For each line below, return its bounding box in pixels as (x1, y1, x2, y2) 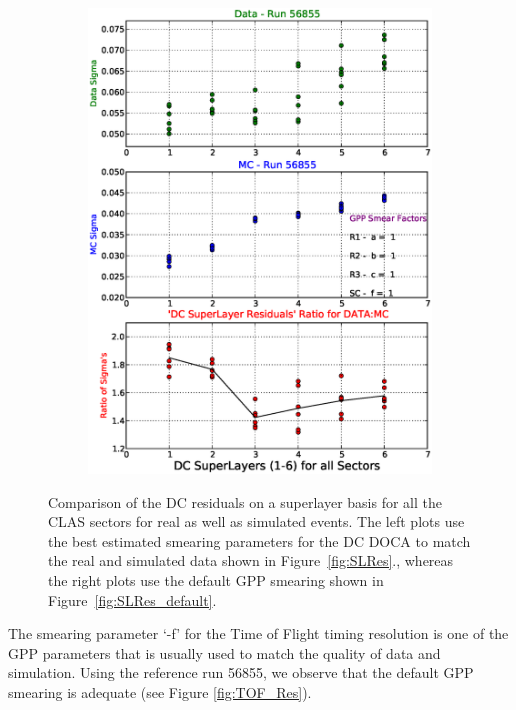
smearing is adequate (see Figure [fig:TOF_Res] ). (8, 681, 312, 702)
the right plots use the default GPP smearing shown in (48, 569, 384, 590)
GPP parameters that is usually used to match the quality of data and (8, 642, 441, 663)
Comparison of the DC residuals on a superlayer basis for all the (48, 491, 443, 512)
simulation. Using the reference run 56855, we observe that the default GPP (8, 662, 474, 683)
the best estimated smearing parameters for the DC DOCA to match (48, 530, 471, 551)
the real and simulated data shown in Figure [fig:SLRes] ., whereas (48, 550, 454, 571)
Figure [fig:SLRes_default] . (48, 589, 217, 610)
